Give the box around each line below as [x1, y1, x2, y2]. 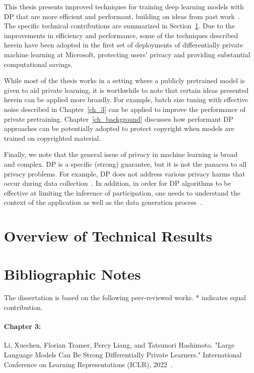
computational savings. [4, 59, 73, 69]
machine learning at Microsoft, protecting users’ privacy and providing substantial [4, 49, 251, 59]
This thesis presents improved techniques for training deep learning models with [4, 1, 244, 11]
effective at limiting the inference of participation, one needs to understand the [4, 187, 240, 197]
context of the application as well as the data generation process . [4, 197, 202, 207]
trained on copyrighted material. [4, 132, 101, 143]
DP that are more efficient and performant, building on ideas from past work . [4, 11, 240, 21]
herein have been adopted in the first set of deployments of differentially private [4, 40, 243, 50]
